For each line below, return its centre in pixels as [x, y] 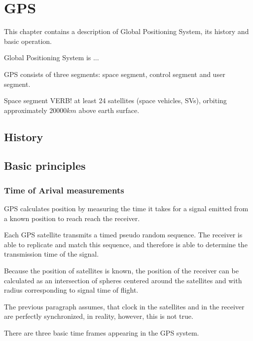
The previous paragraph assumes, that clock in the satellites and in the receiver [124, 306]
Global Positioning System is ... [52, 57]
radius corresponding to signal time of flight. [71, 290]
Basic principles [45, 166]
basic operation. [28, 41]
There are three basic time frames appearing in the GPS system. [102, 333]
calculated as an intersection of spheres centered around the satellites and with [123, 280]
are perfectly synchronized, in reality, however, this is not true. [99, 316]
